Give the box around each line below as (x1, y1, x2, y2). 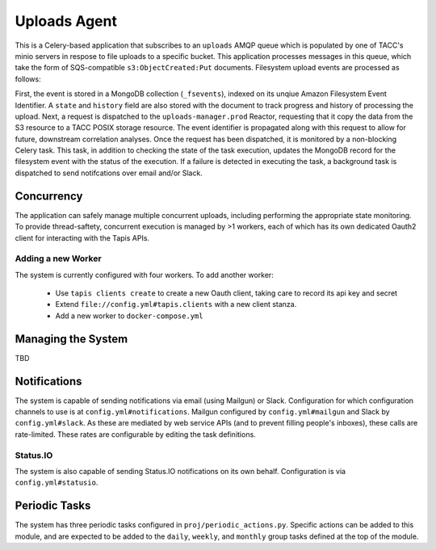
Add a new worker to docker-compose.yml (55, 311, 203, 321)
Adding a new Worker (15, 253, 102, 264)
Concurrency (15, 189, 83, 203)
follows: (15, 73, 41, 84)
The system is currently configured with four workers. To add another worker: (15, 270, 274, 279)
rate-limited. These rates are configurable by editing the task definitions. (15, 429, 256, 439)
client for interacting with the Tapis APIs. (15, 233, 149, 242)
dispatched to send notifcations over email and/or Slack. (15, 168, 203, 178)
